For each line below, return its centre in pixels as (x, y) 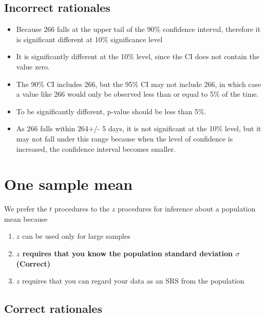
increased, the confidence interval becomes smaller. (96, 148)
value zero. (33, 66)
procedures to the (82, 209)
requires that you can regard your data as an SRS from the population (133, 281)
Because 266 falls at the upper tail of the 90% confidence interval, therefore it (138, 29)
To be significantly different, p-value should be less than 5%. (111, 111)
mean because (26, 218)
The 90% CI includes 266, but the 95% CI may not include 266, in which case (139, 84)
